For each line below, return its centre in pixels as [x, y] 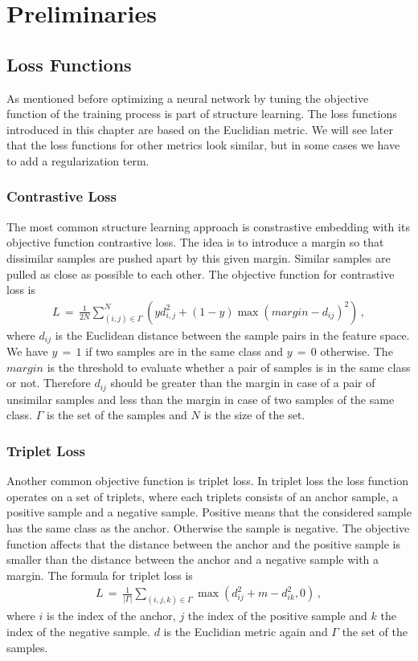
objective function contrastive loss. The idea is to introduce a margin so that [195, 242]
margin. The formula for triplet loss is [100, 575]
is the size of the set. [254, 415]
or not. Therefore [49, 383]
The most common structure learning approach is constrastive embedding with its [208, 226]
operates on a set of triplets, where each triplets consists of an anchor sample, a [203, 496]
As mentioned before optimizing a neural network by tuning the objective [188, 98]
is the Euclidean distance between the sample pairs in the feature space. [232, 335]
